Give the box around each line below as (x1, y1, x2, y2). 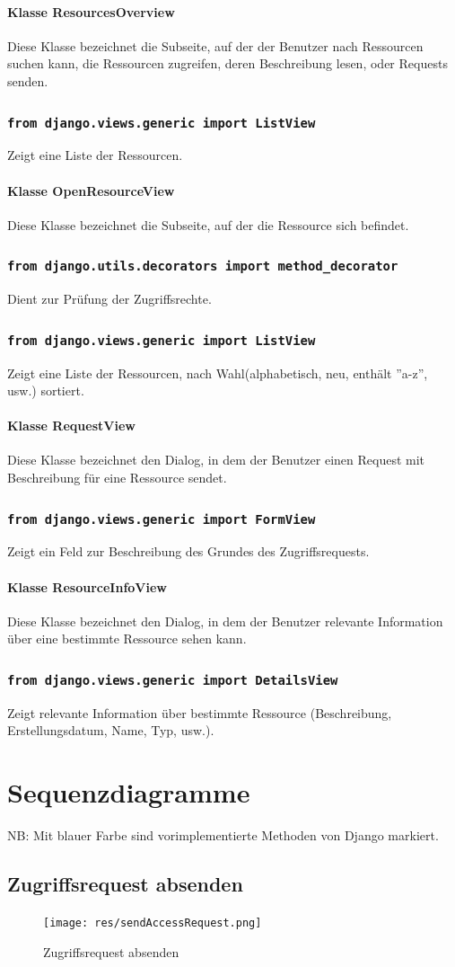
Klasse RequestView (7, 416, 136, 435)
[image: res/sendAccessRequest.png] (43, 916, 262, 929)
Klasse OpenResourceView (7, 181, 175, 200)
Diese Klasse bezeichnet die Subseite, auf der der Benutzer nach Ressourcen (7, 36, 424, 55)
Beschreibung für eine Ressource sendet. (7, 468, 227, 487)
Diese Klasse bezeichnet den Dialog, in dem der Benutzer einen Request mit (7, 450, 425, 469)
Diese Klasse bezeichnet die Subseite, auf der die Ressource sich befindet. (7, 215, 409, 234)
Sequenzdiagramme (7, 774, 250, 811)
